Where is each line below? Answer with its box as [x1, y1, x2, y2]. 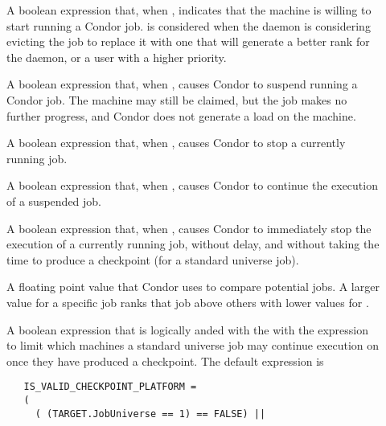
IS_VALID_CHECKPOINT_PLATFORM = [23, 381, 197, 393]
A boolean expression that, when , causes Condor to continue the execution [6, 177, 378, 194]
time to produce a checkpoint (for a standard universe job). [6, 251, 299, 268]
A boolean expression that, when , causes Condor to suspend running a [6, 76, 358, 92]
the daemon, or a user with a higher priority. [6, 48, 227, 65]
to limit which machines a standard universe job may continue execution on [6, 337, 380, 354]
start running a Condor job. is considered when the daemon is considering [6, 17, 371, 34]
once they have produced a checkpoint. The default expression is [6, 352, 324, 369]
